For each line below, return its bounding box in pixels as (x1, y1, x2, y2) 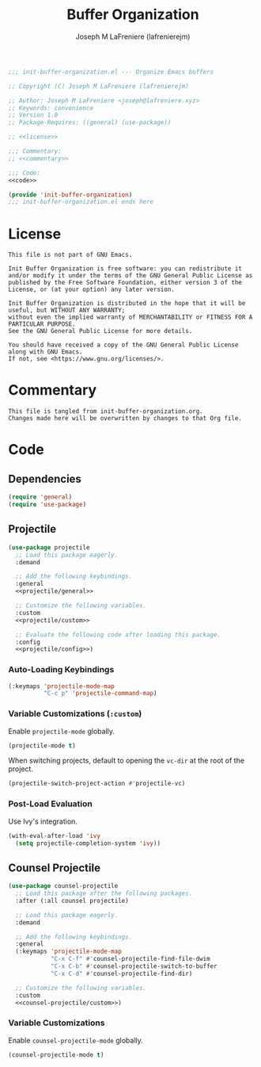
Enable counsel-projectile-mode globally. (8, 1035, 144, 1045)
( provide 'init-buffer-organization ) (8, 190, 133, 199)
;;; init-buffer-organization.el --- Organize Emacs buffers (8, 67, 214, 76)
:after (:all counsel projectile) (15, 897, 129, 904)
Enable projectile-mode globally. (8, 726, 115, 736)
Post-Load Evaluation (8, 798, 93, 809)
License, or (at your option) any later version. (8, 285, 176, 294)
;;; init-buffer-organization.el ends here (8, 198, 154, 206)
